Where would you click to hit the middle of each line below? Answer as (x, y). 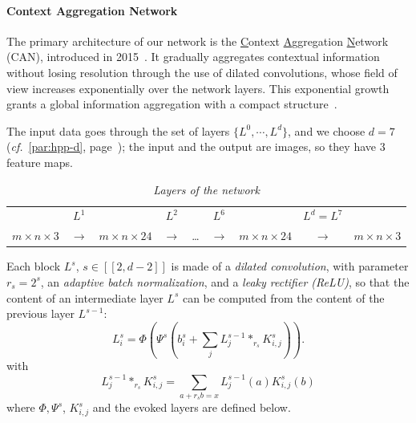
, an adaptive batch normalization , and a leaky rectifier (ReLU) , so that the (225, 281)
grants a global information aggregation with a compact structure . (172, 104)
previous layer (40, 313)
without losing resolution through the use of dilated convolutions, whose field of (202, 72)
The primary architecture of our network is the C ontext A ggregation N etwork (198, 41)
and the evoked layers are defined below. (192, 407)
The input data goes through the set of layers (118, 130)
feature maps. (40, 162)
